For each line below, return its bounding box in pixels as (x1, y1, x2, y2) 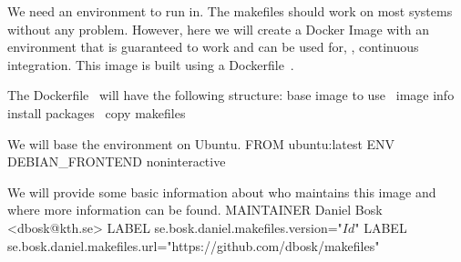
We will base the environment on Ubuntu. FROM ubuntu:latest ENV (7, 134, 395, 153)
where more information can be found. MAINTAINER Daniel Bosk (7, 200, 383, 219)
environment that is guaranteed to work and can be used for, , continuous (7, 37, 419, 56)
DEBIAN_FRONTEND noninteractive (7, 152, 226, 171)
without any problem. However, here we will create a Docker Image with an (7, 19, 430, 38)
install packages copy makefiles (7, 103, 186, 122)
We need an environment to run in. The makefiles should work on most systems (7, 2, 453, 20)
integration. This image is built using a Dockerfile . (7, 55, 294, 74)
